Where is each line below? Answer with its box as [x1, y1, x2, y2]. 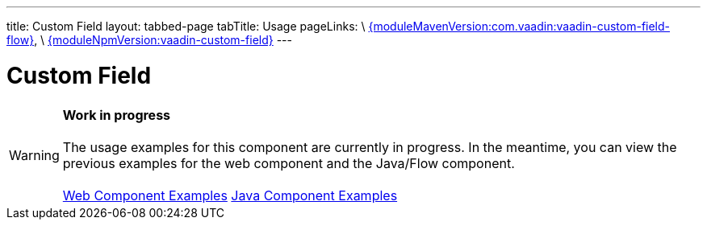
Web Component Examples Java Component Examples [62, 187, 398, 203]
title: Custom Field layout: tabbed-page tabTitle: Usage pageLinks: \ [6, 19, 366, 33]
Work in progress [62, 106, 171, 123]
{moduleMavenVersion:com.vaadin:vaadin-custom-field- [368, 19, 671, 33]
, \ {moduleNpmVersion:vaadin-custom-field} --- [34, 33, 292, 47]
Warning [9, 146, 60, 163]
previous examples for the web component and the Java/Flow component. [62, 154, 515, 171]
